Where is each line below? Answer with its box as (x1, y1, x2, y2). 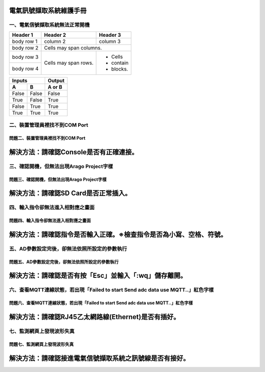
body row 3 (12, 53, 39, 60)
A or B (48, 83, 62, 90)
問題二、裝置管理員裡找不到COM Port (9, 135, 86, 141)
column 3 (99, 38, 121, 45)
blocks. (111, 65, 129, 72)
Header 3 (99, 31, 121, 38)
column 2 (44, 38, 66, 45)
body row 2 (12, 44, 39, 51)
